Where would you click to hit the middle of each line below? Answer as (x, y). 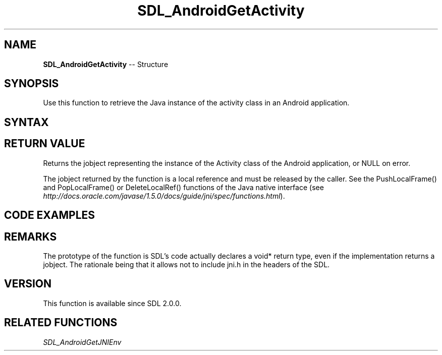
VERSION (28, 284)
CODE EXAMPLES (50, 215)
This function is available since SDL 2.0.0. (112, 303)
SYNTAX (26, 122)
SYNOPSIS (32, 84)
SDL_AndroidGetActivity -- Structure (106, 64)
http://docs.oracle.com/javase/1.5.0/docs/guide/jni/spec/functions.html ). (164, 196)
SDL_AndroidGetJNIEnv (82, 342)
